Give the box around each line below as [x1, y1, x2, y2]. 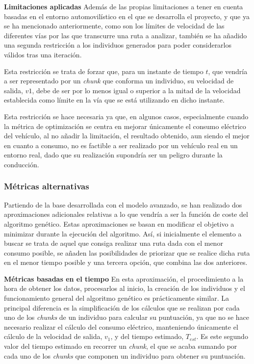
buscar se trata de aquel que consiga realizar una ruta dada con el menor [4, 238, 223, 248]
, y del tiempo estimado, [110, 331, 184, 341]
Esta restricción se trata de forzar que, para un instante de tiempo [4, 66, 203, 76]
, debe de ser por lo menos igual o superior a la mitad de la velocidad [32, 85, 241, 95]
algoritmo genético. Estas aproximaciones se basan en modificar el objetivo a [4, 218, 234, 229]
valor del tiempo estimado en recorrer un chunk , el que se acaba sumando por [4, 341, 237, 351]
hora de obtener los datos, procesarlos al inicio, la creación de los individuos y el [4, 283, 245, 293]
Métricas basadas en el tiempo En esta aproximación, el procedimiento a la [4, 273, 244, 284]
